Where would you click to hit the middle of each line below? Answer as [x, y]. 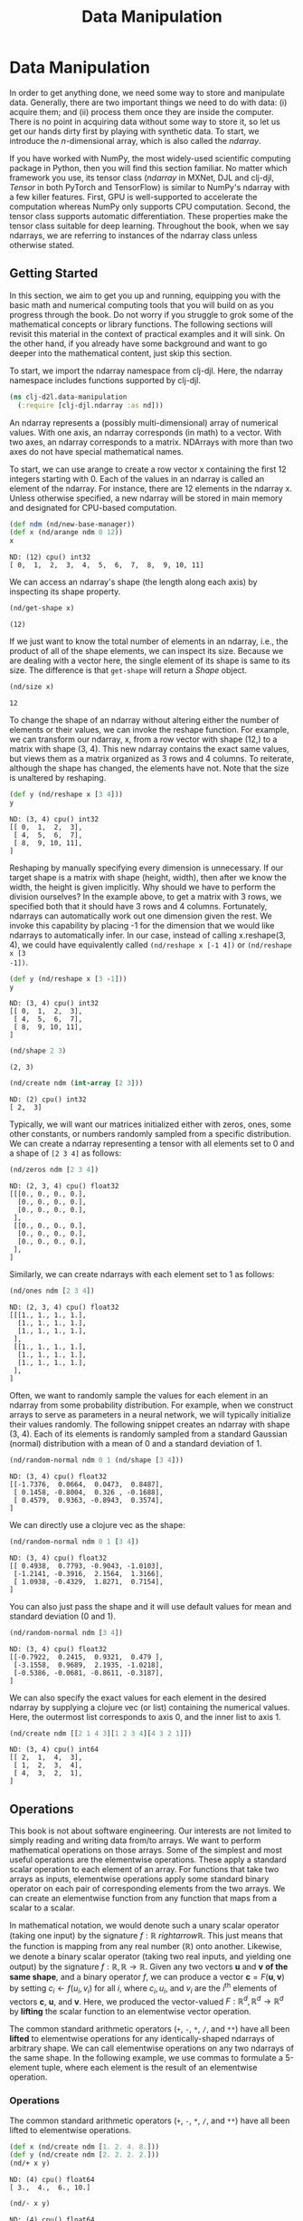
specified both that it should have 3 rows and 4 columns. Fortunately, [138, 906]
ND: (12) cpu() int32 [50, 558]
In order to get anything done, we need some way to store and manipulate [147, 92]
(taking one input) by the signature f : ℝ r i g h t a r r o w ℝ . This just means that [146, 1936]
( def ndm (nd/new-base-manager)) [72, 524]
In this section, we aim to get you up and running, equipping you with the [145, 295]
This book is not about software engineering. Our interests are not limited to [151, 1831]
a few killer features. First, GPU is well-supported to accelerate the [133, 197]
